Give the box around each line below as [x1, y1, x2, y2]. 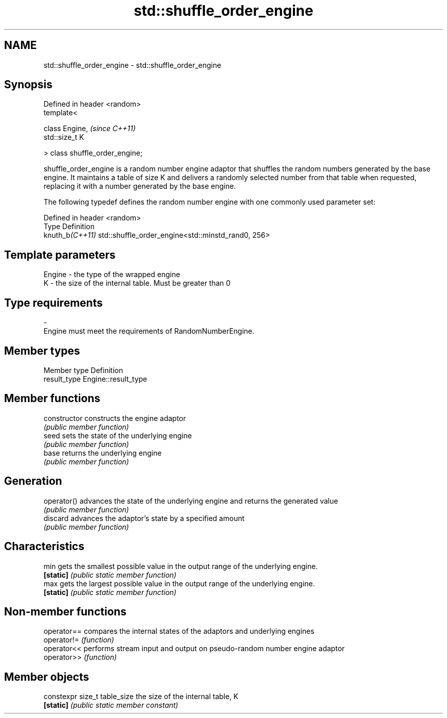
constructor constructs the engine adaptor [43, 413, 186, 423]
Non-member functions [4, 605, 127, 618]
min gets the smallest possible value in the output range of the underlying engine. [43, 561, 318, 571]
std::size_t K [43, 133, 84, 142]
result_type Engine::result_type [43, 374, 147, 383]
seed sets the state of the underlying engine [43, 431, 192, 440]
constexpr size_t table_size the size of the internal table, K [43, 692, 239, 701]
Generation [4, 475, 62, 488]
